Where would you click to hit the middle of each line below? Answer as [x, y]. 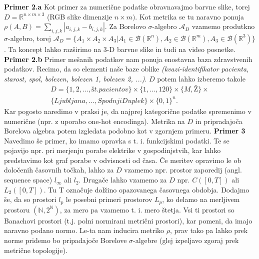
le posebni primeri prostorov [109, 199]
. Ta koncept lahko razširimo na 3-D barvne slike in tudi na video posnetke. [120, 49]
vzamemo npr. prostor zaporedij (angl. [183, 170]
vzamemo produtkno [223, 26]
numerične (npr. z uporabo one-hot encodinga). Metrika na [94, 121]
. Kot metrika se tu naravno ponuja [189, 16]
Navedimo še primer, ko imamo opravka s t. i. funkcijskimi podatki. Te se [117, 140]
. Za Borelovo [125, 26]
